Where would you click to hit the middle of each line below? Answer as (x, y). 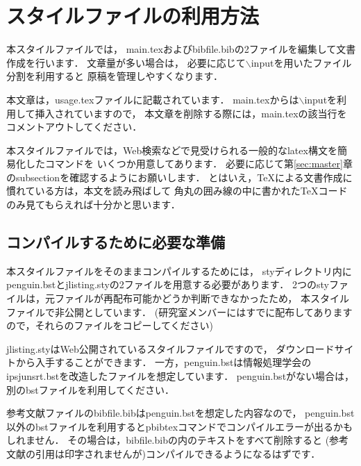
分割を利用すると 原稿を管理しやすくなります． (115, 76)
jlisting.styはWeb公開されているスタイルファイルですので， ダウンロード (170, 348)
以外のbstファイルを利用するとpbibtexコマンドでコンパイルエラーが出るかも (180, 426)
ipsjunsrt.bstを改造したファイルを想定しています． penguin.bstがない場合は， (180, 376)
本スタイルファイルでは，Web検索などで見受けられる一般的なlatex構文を (172, 150)
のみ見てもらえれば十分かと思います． (93, 205)
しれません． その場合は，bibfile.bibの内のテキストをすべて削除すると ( (168, 440)
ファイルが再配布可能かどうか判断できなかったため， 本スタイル (202, 298)
